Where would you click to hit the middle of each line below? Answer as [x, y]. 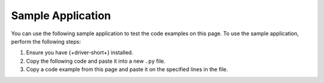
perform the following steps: [46, 41]
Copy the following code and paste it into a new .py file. [96, 61]
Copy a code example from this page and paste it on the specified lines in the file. [127, 69]
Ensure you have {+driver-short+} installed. [79, 53]
